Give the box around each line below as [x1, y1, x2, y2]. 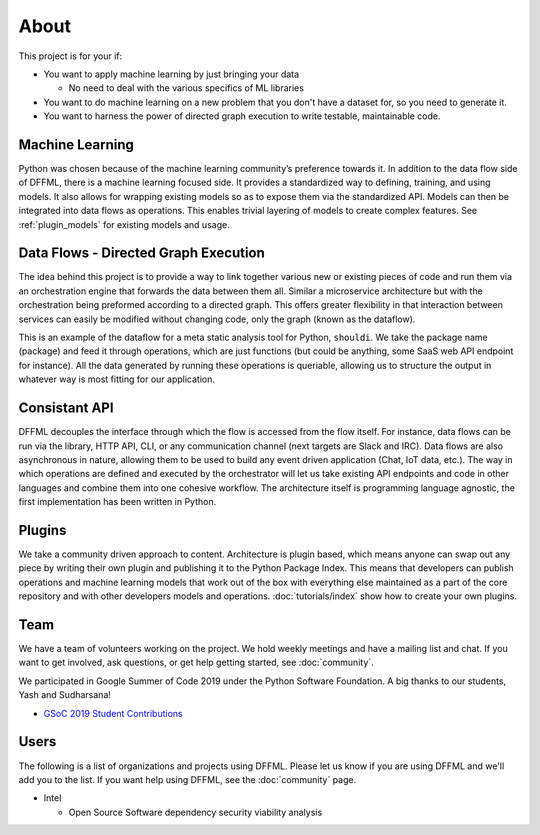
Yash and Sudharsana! [18, 689, 112, 701]
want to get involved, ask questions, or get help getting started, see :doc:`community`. [18, 656, 374, 669]
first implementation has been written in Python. [18, 496, 217, 508]
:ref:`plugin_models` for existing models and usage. [18, 218, 230, 230]
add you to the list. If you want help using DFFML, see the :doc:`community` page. [18, 773, 357, 785]
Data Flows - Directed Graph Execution [18, 245, 265, 262]
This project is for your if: [18, 50, 123, 62]
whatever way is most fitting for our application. [18, 373, 215, 385]
